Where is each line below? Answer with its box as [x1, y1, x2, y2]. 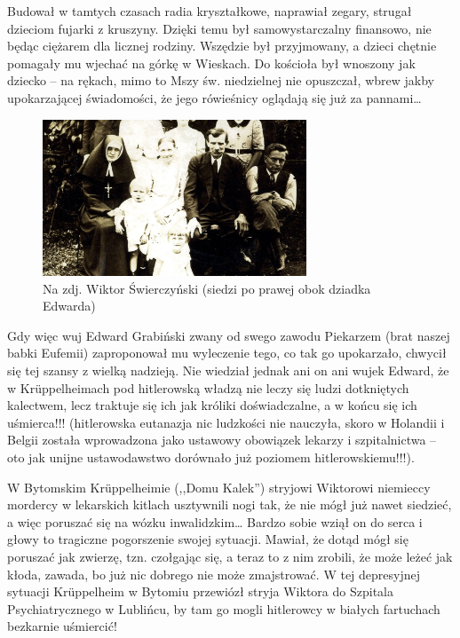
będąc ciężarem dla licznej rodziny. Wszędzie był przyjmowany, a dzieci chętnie [7, 36, 437, 55]
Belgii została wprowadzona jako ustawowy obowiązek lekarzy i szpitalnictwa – [7, 430, 437, 449]
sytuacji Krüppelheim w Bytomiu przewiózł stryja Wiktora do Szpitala [7, 582, 393, 601]
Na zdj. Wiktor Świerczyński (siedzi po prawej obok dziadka [43, 279, 371, 297]
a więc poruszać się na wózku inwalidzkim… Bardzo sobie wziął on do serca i [7, 512, 423, 531]
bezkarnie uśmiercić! [7, 617, 117, 635]
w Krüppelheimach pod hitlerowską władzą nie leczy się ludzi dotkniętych [7, 378, 409, 397]
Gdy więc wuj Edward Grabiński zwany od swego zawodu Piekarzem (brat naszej [7, 326, 450, 344]
